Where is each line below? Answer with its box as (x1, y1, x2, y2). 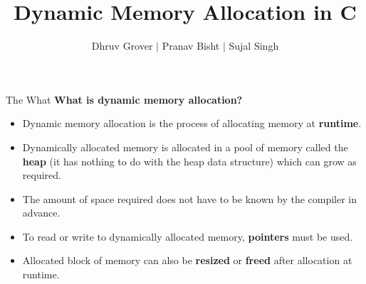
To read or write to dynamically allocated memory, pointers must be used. (22, 229, 353, 244)
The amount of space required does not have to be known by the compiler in (22, 191, 357, 206)
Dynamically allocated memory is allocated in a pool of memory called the (22, 139, 348, 154)
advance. (22, 205, 61, 220)
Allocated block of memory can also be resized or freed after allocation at (22, 253, 352, 268)
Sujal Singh (229, 38, 279, 53)
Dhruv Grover (91, 38, 153, 53)
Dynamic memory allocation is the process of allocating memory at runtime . (22, 116, 362, 131)
